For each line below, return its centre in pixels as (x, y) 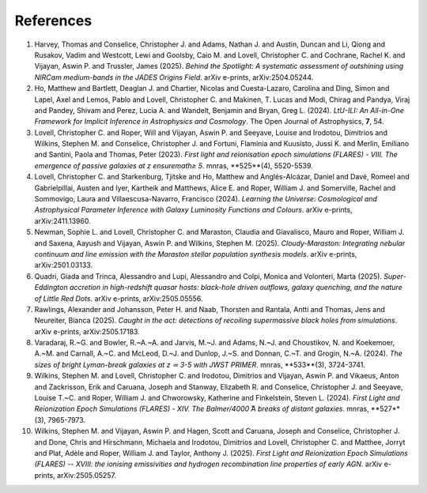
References (53, 21)
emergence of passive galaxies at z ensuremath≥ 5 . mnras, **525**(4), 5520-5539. (174, 165)
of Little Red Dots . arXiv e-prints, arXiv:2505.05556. (119, 298)
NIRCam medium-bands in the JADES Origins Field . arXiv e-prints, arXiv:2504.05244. (174, 77)
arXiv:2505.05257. (86, 475)
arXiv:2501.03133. (64, 265)
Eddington (51, 288)
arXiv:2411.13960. (62, 220)
